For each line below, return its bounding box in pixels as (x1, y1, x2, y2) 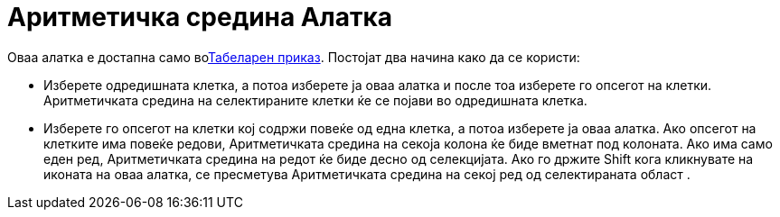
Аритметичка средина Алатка (7, 2, 393, 32)
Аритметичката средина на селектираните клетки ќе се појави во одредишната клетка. (43, 92, 587, 108)
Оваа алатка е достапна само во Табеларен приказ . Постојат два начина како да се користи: (7, 49, 580, 65)
